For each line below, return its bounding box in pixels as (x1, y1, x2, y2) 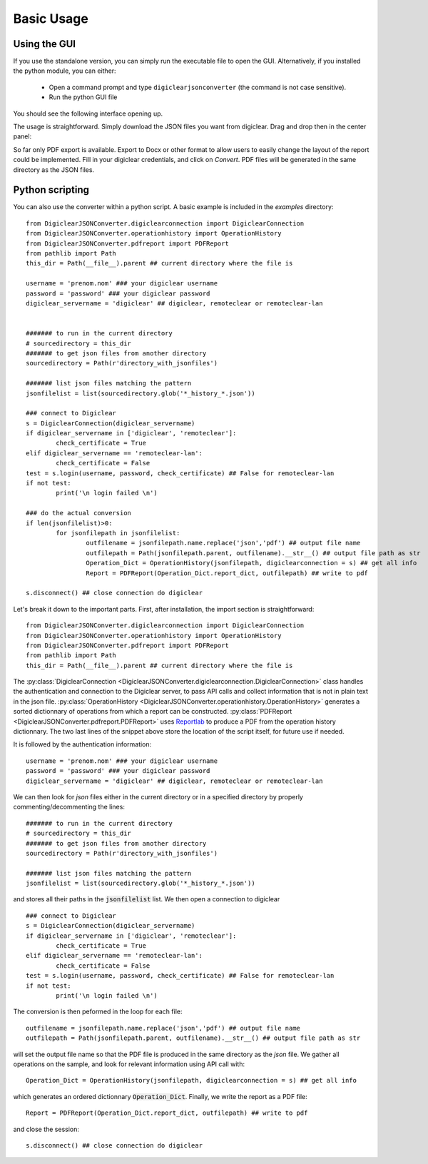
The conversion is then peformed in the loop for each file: (13, 1007, 183, 1016)
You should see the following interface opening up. (13, 109, 163, 118)
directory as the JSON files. (13, 165, 95, 174)
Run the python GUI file (49, 93, 118, 101)
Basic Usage (13, 11, 88, 26)
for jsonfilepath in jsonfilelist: (56, 529, 180, 537)
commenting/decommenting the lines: (13, 803, 125, 811)
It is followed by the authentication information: (13, 740, 152, 749)
